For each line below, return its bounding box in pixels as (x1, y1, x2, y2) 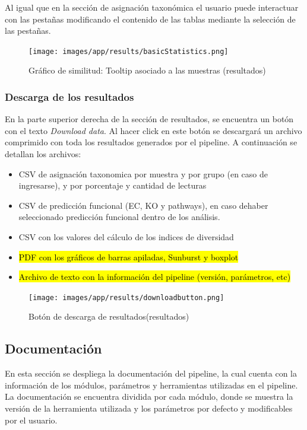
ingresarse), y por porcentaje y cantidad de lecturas (18, 179, 207, 192)
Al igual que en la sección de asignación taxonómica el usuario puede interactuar (5, 1, 299, 13)
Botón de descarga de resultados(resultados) (29, 310, 189, 323)
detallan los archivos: (5, 148, 81, 160)
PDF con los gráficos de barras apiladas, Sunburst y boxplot (18, 250, 239, 263)
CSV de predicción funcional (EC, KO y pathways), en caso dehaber (18, 199, 268, 211)
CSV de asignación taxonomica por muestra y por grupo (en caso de (18, 167, 268, 180)
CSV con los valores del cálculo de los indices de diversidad (18, 231, 234, 243)
